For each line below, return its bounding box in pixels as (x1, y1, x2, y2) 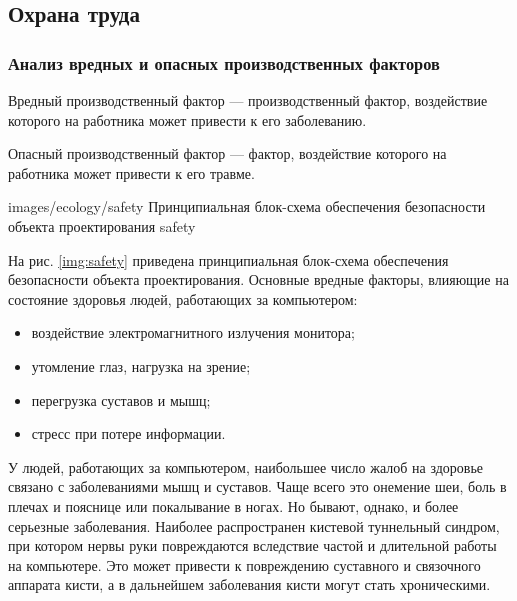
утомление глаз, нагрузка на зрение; (31, 355, 251, 376)
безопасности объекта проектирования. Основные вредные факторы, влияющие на (8, 269, 509, 290)
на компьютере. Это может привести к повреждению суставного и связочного (8, 554, 481, 575)
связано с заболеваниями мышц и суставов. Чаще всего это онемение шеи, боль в (8, 476, 507, 497)
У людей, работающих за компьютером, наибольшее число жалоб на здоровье (8, 456, 483, 477)
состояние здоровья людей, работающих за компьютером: (8, 288, 358, 309)
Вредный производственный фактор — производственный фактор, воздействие (8, 90, 488, 110)
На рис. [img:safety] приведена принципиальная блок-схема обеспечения (8, 249, 449, 270)
